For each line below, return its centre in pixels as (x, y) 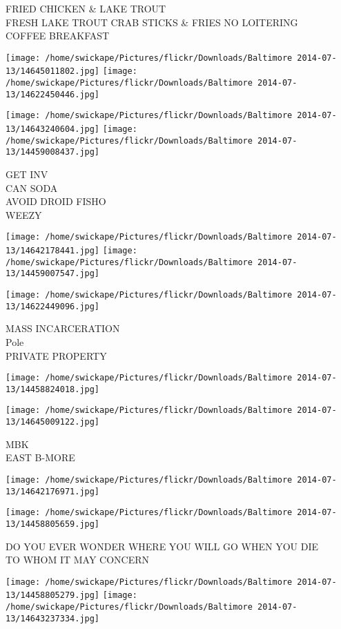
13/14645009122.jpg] (53, 422)
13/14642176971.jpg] (53, 491)
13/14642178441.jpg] (53, 251)
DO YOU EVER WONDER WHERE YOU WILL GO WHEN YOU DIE (162, 546)
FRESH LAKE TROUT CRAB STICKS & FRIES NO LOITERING (152, 22)
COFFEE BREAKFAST (58, 36)
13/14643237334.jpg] (53, 618)
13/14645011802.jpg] (53, 71)
